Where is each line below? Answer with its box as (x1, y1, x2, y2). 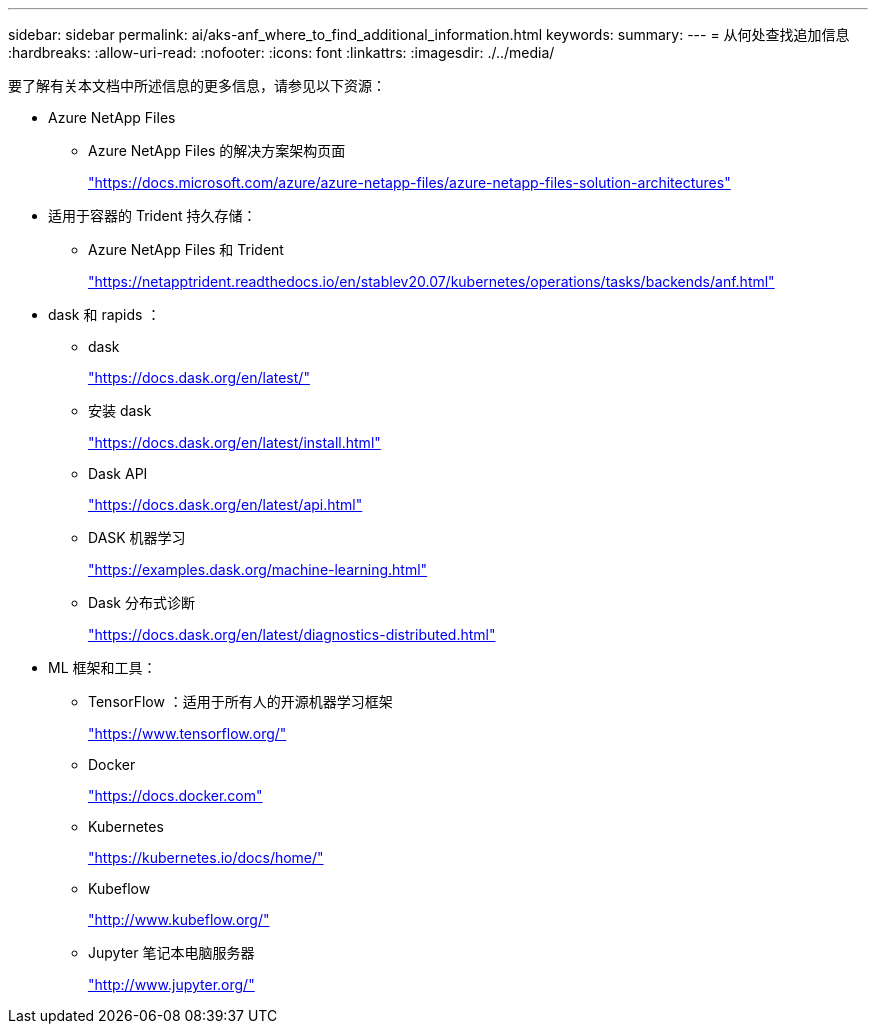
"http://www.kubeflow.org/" (88, 911, 270, 928)
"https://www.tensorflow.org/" (88, 725, 287, 742)
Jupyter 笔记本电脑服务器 (88, 944, 255, 961)
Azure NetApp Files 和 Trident (88, 241, 284, 258)
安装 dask (88, 402, 152, 419)
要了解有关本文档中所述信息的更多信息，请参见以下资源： (8, 77, 386, 94)
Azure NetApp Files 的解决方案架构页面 (88, 142, 346, 159)
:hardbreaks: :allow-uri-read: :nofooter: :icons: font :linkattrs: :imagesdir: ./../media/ (8, 44, 555, 61)
